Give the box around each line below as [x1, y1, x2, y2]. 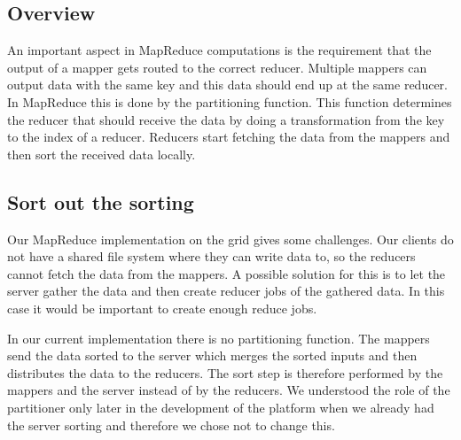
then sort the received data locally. [7, 144, 196, 163]
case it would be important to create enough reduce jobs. [7, 298, 317, 317]
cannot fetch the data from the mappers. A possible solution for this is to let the [7, 264, 446, 282]
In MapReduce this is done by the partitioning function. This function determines [7, 92, 452, 111]
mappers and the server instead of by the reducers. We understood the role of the [7, 381, 450, 399]
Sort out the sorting [7, 188, 194, 215]
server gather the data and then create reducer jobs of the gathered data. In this [7, 282, 445, 300]
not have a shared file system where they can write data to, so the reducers [7, 247, 416, 266]
